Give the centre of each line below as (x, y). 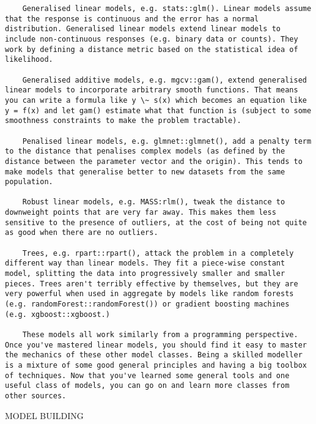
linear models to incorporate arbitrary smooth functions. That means (152, 90)
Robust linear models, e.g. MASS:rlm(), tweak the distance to (154, 202)
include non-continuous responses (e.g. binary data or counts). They (152, 39)
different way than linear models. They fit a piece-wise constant (145, 263)
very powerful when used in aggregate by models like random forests (149, 294)
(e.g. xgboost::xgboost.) (57, 314)
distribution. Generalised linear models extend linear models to (143, 29)
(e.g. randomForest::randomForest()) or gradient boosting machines (147, 304)
